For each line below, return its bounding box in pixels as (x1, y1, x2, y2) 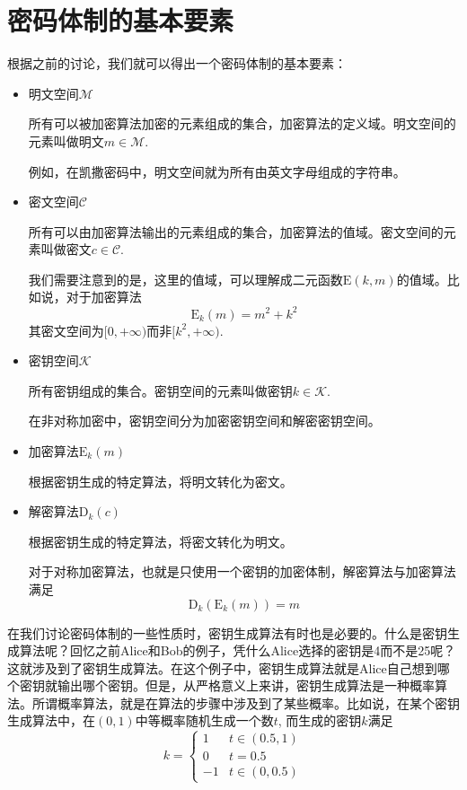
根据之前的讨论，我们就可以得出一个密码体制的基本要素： (7, 54, 347, 73)
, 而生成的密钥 (278, 711, 362, 730)
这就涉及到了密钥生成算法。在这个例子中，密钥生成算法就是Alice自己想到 (7, 658, 437, 677)
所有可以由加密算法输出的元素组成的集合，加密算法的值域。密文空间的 (28, 222, 444, 241)
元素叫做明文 (28, 131, 104, 150)
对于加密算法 (66, 287, 142, 306)
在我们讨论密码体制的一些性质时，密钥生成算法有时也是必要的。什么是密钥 (7, 623, 447, 642)
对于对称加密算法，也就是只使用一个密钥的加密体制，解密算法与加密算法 (28, 562, 456, 581)
